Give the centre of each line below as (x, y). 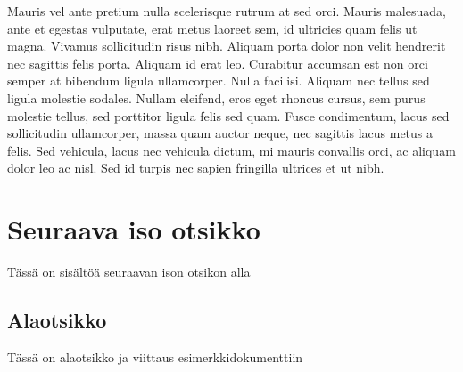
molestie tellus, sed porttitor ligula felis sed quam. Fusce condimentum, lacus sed (228, 115)
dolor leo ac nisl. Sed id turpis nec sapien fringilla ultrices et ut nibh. (196, 168)
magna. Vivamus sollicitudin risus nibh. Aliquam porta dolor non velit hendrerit (227, 46)
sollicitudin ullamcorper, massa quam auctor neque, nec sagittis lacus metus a (220, 133)
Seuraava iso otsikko (134, 229)
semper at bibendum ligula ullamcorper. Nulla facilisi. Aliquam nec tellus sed (219, 81)
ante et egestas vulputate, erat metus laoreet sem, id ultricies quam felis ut (212, 28)
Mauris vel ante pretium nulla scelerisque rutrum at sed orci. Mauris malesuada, (227, 11)
